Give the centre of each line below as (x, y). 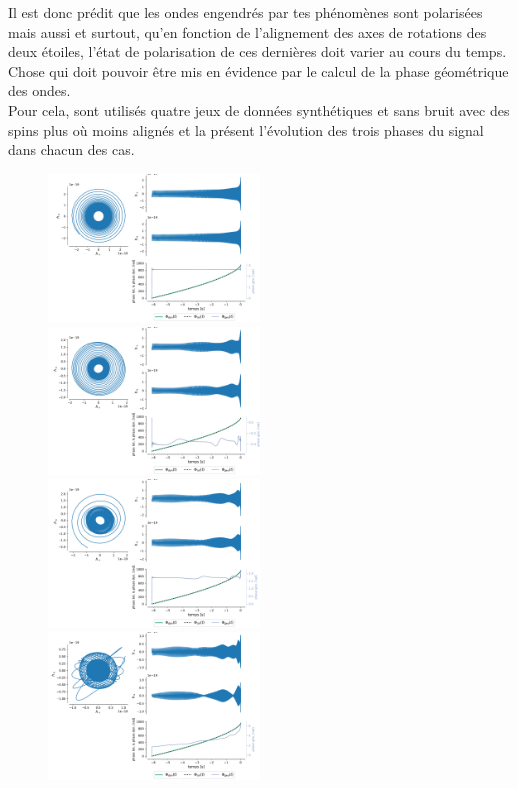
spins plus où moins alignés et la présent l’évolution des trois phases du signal (246, 129)
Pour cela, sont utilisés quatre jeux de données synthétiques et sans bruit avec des (259, 109)
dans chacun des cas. (71, 149)
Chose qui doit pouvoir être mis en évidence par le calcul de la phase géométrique (258, 70)
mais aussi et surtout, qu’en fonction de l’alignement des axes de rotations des (247, 31)
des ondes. (39, 90)
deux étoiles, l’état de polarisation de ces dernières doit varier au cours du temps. (257, 51)
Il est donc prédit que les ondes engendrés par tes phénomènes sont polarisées (245, 12)
